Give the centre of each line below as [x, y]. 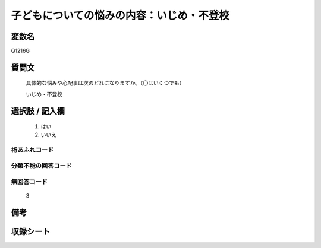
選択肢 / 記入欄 [38, 111]
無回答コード [29, 182]
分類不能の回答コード [42, 166]
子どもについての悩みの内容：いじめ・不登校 [120, 15]
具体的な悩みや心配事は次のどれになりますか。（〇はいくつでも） [105, 83]
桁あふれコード [32, 150]
